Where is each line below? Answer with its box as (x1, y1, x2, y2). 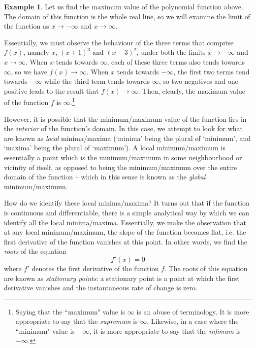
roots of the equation (4, 246, 66, 256)
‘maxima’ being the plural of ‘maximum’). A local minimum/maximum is (4, 142, 225, 153)
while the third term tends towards (44, 76, 150, 86)
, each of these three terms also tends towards (107, 56, 245, 67)
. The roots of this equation (164, 263, 248, 273)
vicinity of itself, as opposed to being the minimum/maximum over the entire (4, 162, 237, 172)
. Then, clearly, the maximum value (138, 85, 245, 96)
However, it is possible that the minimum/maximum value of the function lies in (4, 113, 247, 124)
